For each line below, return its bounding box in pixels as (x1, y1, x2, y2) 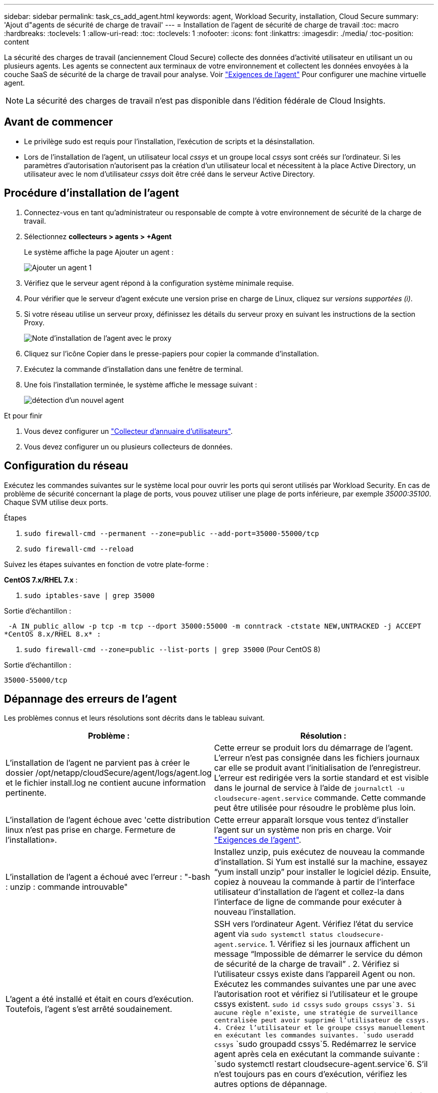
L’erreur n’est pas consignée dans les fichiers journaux (214, 753, 419, 763)
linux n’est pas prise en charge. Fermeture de (5, 825, 175, 835)
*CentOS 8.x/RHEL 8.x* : (4, 630, 101, 638)
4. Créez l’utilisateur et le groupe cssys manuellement (214, 1024, 425, 1032)
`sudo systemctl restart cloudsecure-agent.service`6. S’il (214, 1059, 428, 1069)
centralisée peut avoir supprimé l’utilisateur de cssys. (214, 1016, 429, 1024)
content (4, 38, 29, 46)
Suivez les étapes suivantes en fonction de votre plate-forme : (4, 560, 209, 569)
